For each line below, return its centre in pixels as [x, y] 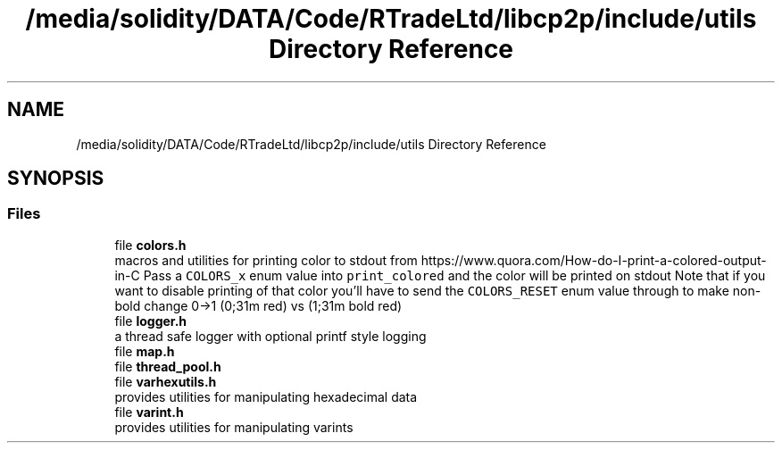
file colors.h [150, 245]
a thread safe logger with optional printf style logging [270, 336]
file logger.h [151, 321]
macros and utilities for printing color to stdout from [266, 260]
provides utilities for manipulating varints [234, 427]
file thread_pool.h [168, 366]
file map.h [145, 351]
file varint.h [149, 412]
